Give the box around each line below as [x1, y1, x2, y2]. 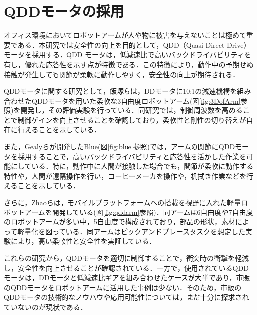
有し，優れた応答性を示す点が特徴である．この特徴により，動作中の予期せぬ [4, 59, 254, 69]
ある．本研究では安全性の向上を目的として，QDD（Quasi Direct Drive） [17, 39, 251, 50]
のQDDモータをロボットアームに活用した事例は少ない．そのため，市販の [4, 282, 242, 292]
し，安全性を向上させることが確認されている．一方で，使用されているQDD [4, 262, 249, 273]
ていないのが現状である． [4, 301, 87, 312]
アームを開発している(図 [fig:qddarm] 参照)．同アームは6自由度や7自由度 [24, 207, 253, 217]
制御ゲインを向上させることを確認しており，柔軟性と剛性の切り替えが [17, 114, 246, 125]
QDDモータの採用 [4, 1, 124, 21]
